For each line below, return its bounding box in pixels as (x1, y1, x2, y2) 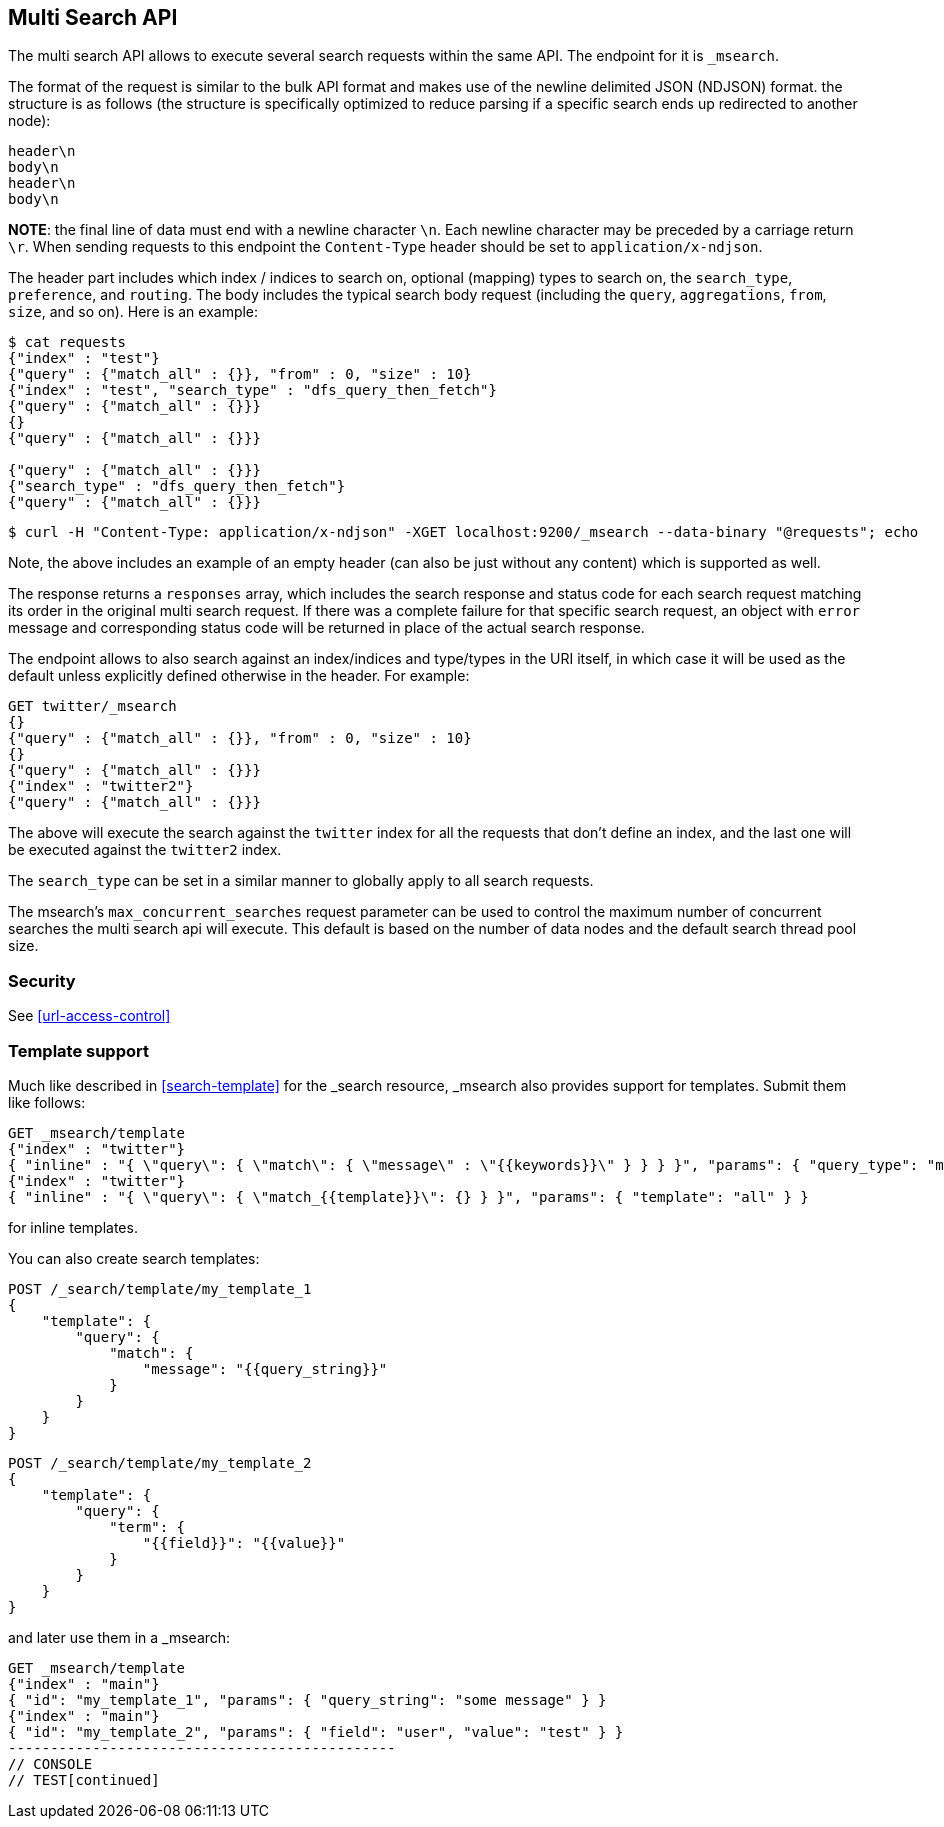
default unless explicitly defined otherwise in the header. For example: (8, 667, 470, 685)
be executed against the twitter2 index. (8, 841, 282, 859)
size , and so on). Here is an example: (8, 303, 259, 321)
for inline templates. (8, 1218, 138, 1236)
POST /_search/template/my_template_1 (8, 1280, 312, 1297)
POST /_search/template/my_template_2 (8, 1454, 312, 1471)
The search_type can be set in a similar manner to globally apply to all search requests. (8, 872, 594, 890)
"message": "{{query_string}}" (142, 1360, 388, 1377)
